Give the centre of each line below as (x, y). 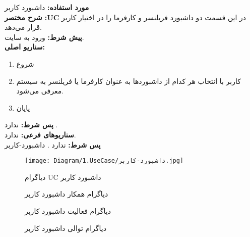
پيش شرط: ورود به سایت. (44, 37)
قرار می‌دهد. (23, 27)
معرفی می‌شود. (40, 91)
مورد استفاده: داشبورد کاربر (47, 7)
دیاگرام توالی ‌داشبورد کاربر (66, 228)
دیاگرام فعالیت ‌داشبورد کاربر (68, 210)
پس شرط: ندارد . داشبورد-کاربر (53, 144)
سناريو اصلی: (25, 47)
